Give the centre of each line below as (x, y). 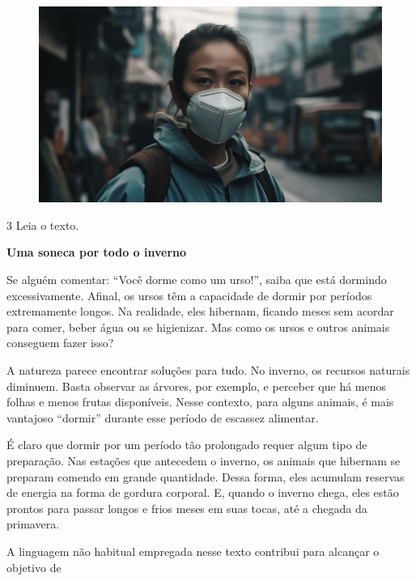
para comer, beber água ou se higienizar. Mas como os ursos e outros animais (198, 327)
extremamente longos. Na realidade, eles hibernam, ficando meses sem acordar (200, 311)
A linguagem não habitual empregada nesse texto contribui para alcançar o (193, 551)
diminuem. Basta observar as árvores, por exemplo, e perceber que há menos (197, 386)
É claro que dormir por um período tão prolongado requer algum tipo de (187, 445)
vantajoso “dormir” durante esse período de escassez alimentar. (163, 417)
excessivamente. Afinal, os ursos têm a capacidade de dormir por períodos (189, 295)
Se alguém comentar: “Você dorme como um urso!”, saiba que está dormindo (197, 279)
